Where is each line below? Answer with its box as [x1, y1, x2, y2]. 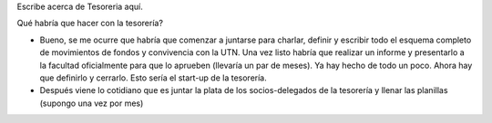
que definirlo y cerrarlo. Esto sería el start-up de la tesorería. [39, 72, 268, 83]
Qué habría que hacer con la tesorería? [16, 18, 164, 29]
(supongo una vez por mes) [39, 98, 144, 109]
